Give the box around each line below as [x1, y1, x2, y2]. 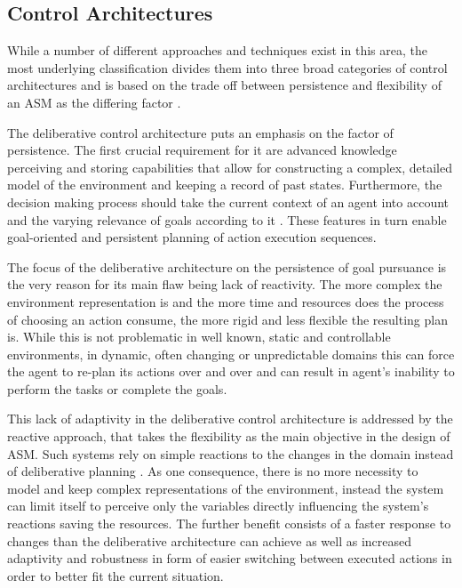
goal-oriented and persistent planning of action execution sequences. [7, 228, 377, 246]
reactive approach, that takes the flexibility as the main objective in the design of [7, 427, 450, 446]
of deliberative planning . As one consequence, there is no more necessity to [7, 462, 418, 480]
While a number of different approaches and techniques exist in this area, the [7, 41, 427, 60]
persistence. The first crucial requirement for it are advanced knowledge [7, 141, 397, 159]
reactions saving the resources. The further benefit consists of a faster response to [7, 514, 451, 533]
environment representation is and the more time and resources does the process [7, 292, 444, 310]
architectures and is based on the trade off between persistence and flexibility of [7, 76, 442, 94]
